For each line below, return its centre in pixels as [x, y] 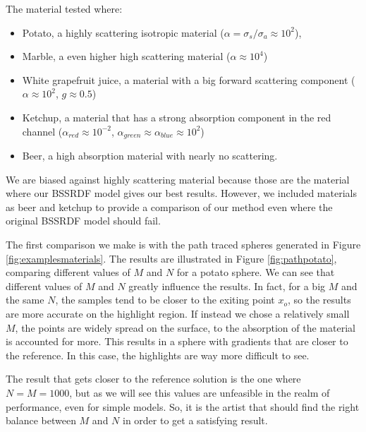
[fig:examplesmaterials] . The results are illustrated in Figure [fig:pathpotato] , [171, 258]
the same [25, 300]
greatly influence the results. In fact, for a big [227, 286]
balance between [41, 420]
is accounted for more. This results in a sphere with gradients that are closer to [177, 341]
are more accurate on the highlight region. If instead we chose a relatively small [178, 313]
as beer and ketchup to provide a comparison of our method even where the [169, 206]
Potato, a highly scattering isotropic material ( [123, 32]
